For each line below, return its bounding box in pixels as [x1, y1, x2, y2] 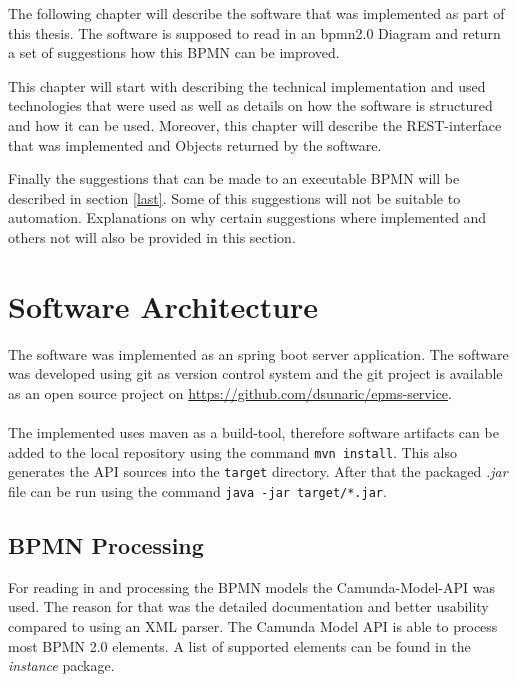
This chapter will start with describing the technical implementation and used [8, 75, 486, 96]
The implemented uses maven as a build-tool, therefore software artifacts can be [8, 422, 499, 443]
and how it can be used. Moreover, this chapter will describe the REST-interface [8, 114, 502, 135]
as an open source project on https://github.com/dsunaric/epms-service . [8, 382, 452, 403]
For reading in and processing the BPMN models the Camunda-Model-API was [8, 576, 495, 597]
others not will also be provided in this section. [8, 226, 296, 247]
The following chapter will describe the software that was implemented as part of [8, 3, 505, 23]
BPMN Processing [8, 529, 204, 560]
